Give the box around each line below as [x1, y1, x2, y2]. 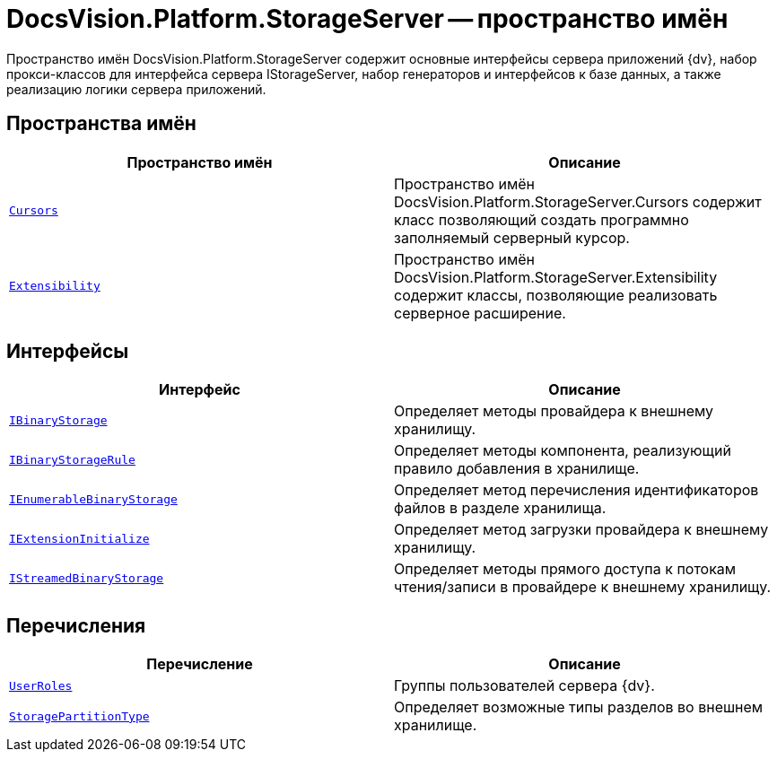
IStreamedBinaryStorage [9, 571, 164, 585]
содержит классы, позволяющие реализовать [394, 285, 718, 304]
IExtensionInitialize [9, 531, 150, 545]
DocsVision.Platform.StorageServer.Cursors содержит [394, 192, 762, 211]
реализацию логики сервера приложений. [6, 81, 266, 97]
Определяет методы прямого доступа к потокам [394, 560, 737, 579]
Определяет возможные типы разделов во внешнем [394, 698, 764, 717]
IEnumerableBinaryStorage [9, 492, 178, 506]
